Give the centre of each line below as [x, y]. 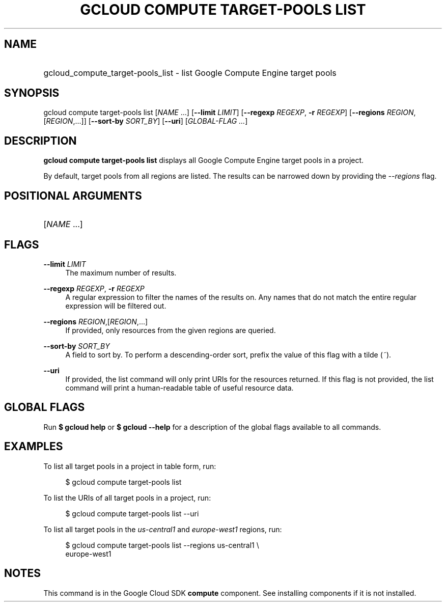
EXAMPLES [34, 447]
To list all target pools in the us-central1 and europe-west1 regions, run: [163, 529]
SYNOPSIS [32, 93]
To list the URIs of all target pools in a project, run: [127, 498]
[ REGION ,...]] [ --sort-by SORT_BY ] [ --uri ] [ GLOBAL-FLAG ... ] [146, 121]
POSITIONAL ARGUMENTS [73, 196]
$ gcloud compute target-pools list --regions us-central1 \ [162, 545]
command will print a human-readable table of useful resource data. [179, 388]
